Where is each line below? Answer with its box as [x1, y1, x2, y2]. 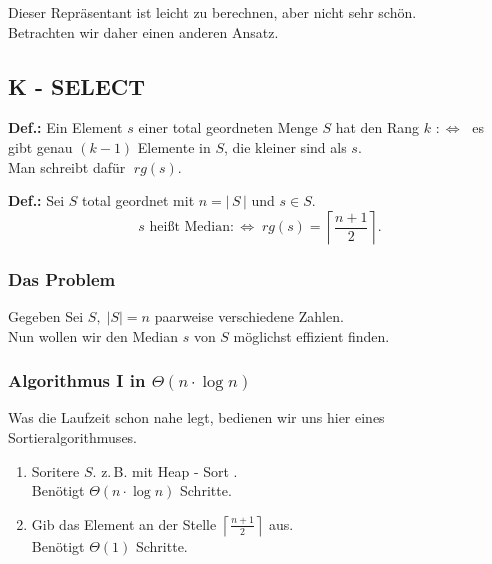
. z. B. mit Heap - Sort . [92, 460, 238, 481]
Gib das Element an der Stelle [31, 513, 217, 534]
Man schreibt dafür [8, 156, 126, 177]
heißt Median [149, 220, 231, 235]
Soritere [31, 460, 80, 481]
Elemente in [137, 136, 211, 157]
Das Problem [8, 266, 116, 291]
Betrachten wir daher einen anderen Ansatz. [8, 21, 279, 42]
